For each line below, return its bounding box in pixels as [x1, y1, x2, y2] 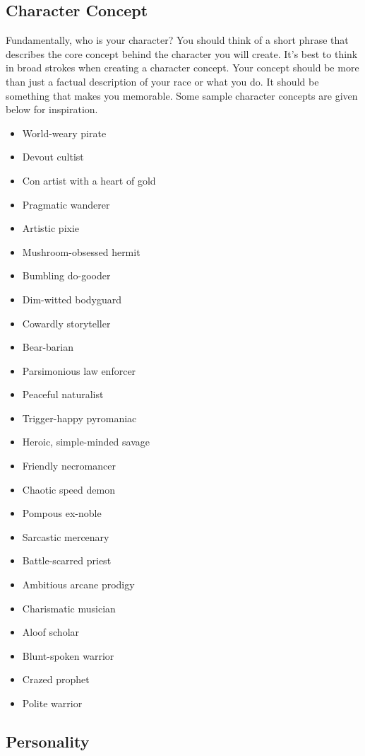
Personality [6, 731, 90, 752]
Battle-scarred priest [22, 553, 112, 568]
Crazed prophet [22, 672, 90, 687]
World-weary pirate [22, 125, 107, 140]
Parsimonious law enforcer [22, 363, 136, 378]
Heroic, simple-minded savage [22, 434, 150, 449]
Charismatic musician [22, 600, 116, 615]
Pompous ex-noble [22, 506, 102, 521]
